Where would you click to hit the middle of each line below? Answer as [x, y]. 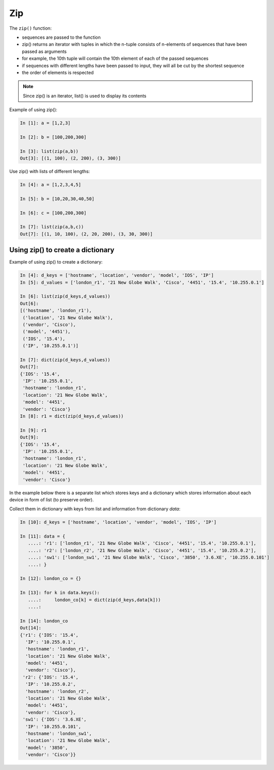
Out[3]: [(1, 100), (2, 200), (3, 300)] [70, 158]
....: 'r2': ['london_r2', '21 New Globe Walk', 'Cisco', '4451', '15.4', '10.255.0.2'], [142, 550]
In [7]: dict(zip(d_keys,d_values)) [65, 360]
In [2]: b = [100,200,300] [53, 137]
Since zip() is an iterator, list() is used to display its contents [85, 96]
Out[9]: [29, 437]
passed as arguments [44, 51]
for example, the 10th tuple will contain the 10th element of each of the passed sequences [115, 58]
